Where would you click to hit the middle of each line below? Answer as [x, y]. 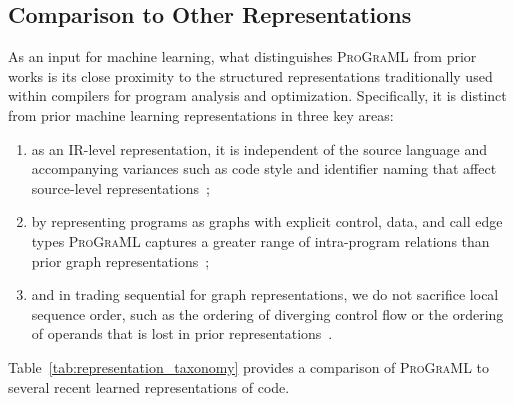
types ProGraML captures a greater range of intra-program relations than [260, 240]
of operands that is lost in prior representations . [182, 333]
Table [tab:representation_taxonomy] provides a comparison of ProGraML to [248, 366]
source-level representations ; [120, 187]
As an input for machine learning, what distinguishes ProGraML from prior [242, 56]
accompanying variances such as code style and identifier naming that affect [264, 168]
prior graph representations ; [120, 260]
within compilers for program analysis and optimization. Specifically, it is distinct [257, 95]
